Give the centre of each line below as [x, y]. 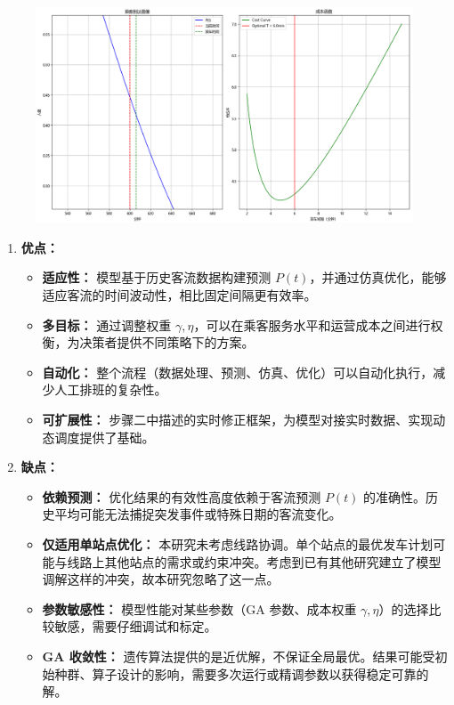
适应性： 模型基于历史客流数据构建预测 [157, 277]
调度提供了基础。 [105, 437]
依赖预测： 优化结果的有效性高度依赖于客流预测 [182, 496]
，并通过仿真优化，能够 [378, 277]
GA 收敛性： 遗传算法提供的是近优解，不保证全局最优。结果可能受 [239, 656]
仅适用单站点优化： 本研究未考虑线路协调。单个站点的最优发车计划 [238, 543]
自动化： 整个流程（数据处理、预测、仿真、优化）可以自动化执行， [238, 372]
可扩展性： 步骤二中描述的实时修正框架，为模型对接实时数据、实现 [238, 419]
